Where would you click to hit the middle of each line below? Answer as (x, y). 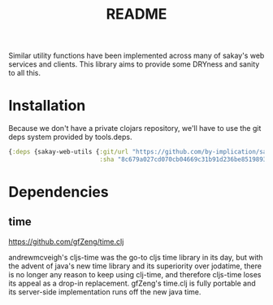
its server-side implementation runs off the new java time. (105, 292)
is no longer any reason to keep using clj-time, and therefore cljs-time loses (135, 274)
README (136, 14)
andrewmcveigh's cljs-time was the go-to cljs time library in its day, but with (136, 257)
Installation (47, 106)
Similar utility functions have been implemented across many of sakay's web (136, 56)
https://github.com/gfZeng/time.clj (66, 242)
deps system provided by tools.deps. (70, 137)
